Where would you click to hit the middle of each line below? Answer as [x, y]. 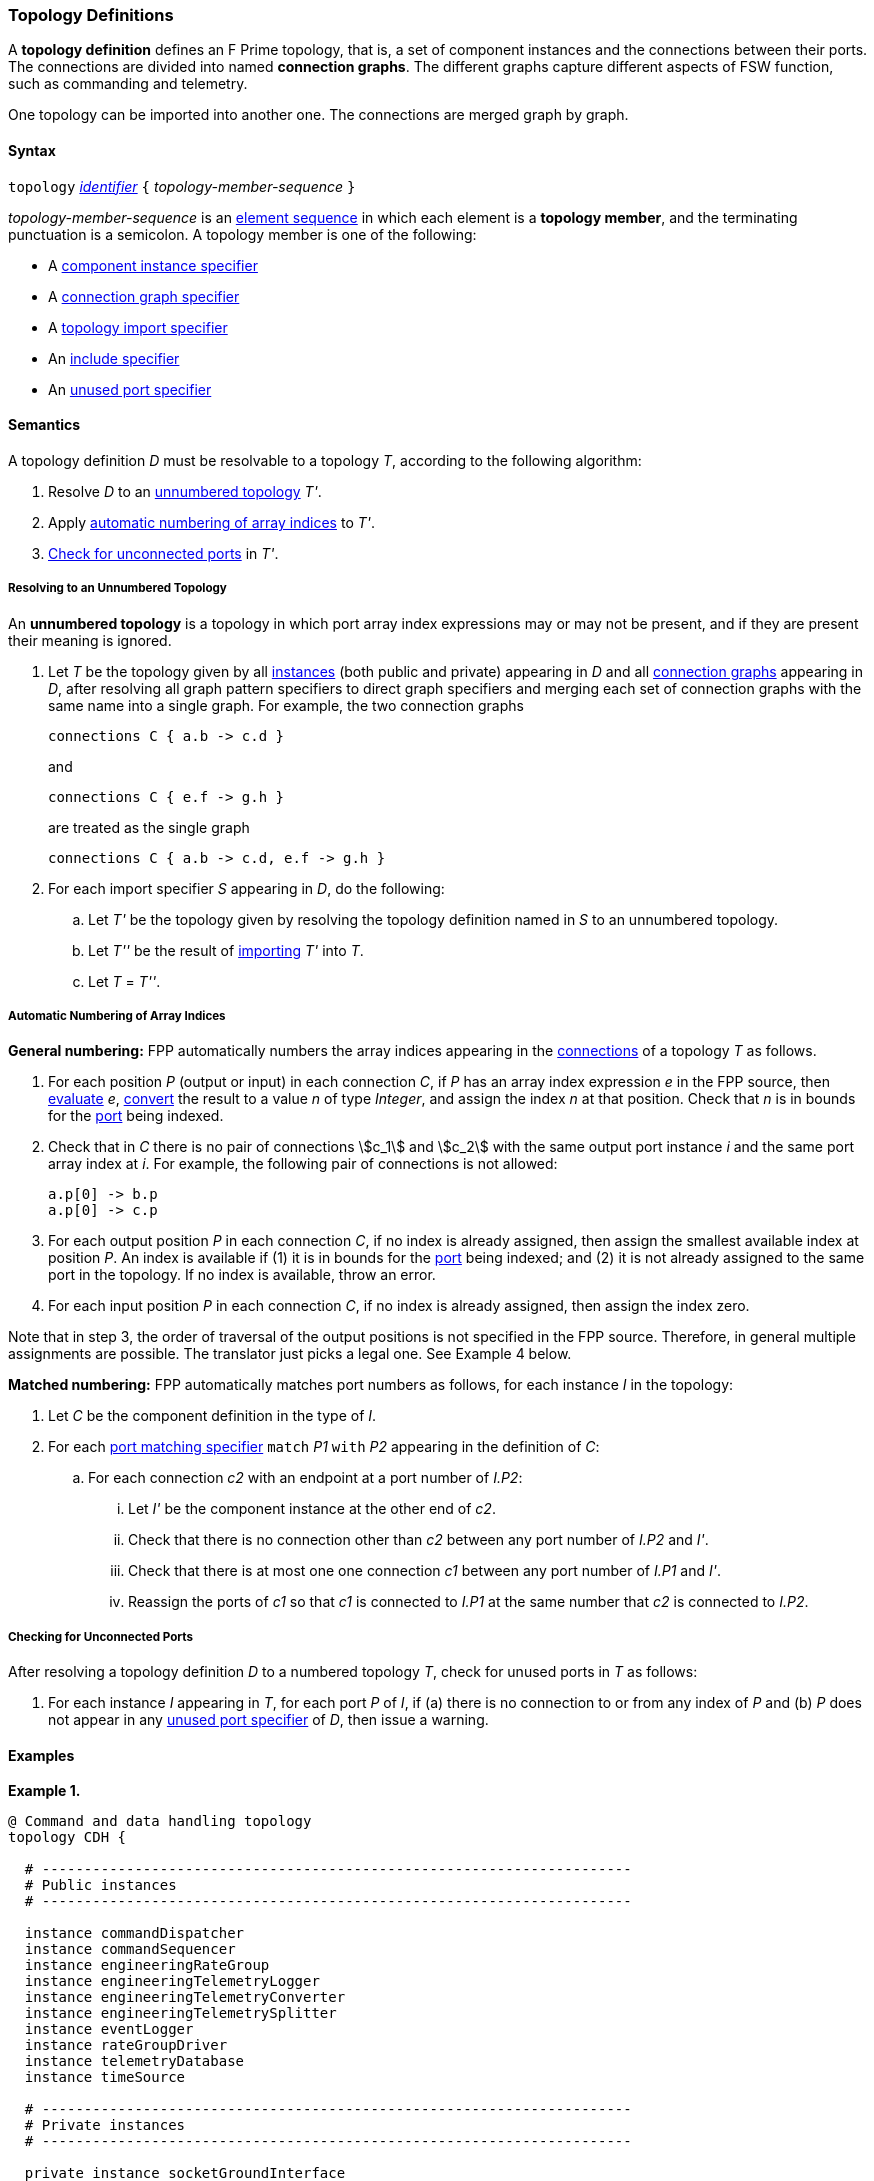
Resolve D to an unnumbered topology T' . [185, 491]
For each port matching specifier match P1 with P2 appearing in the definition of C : [324, 1447]
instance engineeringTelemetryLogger [172, 1981]
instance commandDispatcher [134, 1933]
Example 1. [44, 1791]
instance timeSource [105, 2077]
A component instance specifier [153, 265]
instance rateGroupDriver [126, 2045]
